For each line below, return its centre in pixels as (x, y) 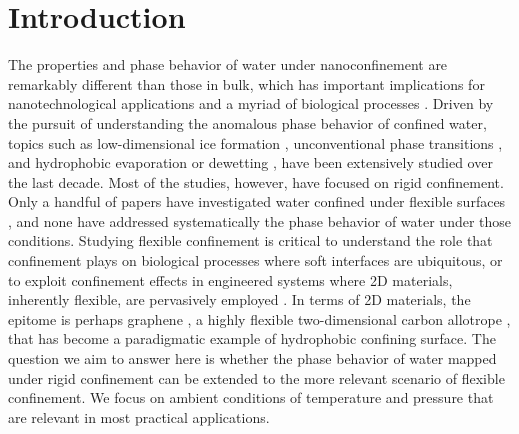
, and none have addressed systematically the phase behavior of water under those (260, 220)
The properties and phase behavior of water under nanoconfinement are (228, 64)
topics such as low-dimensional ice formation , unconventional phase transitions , (255, 142)
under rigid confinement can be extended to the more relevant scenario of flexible (256, 377)
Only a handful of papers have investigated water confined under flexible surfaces (257, 201)
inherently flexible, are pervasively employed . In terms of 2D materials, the (239, 299)
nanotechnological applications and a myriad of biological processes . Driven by (251, 103)
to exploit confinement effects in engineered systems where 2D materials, (230, 279)
